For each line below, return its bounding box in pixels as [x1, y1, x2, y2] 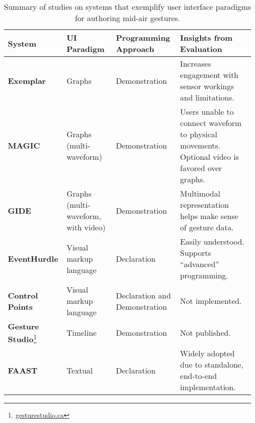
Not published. [180, 327, 231, 339]
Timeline [66, 327, 97, 339]
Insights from [180, 32, 233, 43]
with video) [66, 222, 106, 233]
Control [8, 289, 38, 301]
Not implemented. [180, 295, 242, 306]
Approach [116, 43, 154, 54]
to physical [180, 128, 218, 140]
